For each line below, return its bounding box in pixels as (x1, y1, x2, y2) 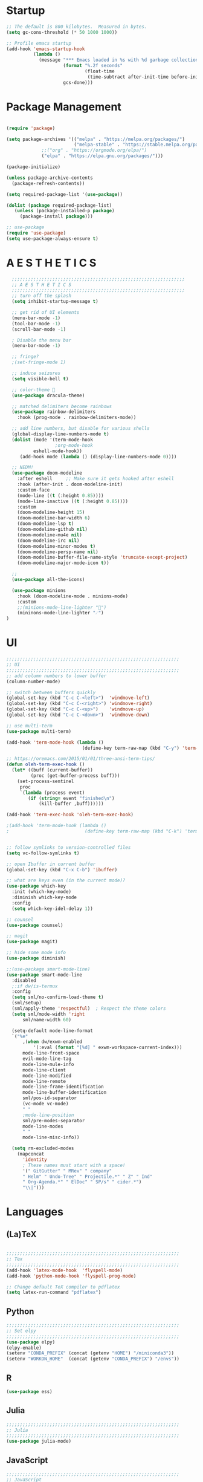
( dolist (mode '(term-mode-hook (11, 437, 94, 443)
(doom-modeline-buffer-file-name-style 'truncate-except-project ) (17, 554, 188, 561)
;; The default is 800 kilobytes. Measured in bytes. (6, 24, 147, 30)
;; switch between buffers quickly (6, 689, 96, 695)
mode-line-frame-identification (22, 1084, 104, 1090)
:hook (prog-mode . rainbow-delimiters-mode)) (17, 415, 137, 421)
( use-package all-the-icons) (11, 577, 85, 583)
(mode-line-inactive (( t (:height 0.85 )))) (17, 498, 129, 504)
